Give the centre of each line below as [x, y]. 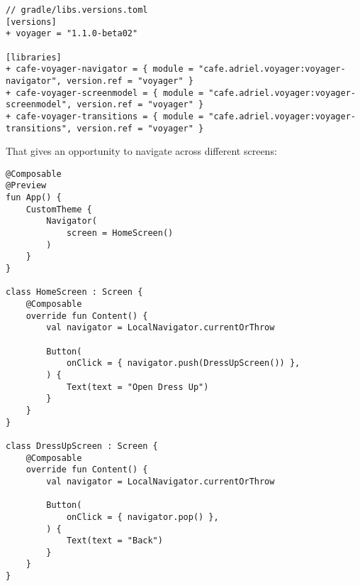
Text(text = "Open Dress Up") [137, 387]
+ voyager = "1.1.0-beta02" [72, 34]
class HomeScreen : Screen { [74, 292]
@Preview [26, 186]
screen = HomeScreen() [120, 233]
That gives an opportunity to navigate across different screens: [141, 151]
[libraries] [34, 57]
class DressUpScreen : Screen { [82, 446]
